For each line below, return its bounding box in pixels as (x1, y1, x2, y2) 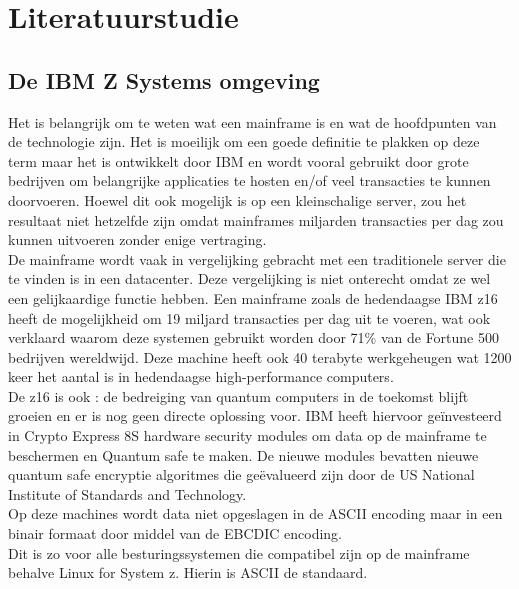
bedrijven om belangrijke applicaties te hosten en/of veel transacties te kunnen (8, 170, 491, 191)
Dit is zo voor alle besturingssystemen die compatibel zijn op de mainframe (8, 542, 470, 563)
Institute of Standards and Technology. (8, 483, 247, 504)
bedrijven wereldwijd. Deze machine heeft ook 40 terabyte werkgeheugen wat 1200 (8, 346, 512, 367)
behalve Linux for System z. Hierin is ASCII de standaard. (8, 562, 368, 583)
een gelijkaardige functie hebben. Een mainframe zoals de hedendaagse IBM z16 (8, 287, 498, 308)
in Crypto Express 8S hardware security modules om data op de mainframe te (8, 425, 487, 446)
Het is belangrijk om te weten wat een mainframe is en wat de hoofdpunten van (8, 111, 497, 132)
